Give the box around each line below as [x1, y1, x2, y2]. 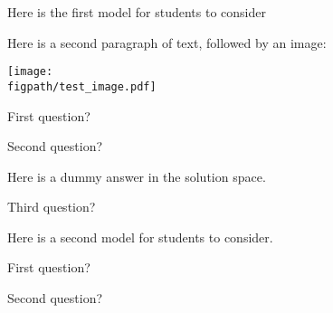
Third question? [7, 197, 96, 216]
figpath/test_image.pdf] [7, 80, 157, 93]
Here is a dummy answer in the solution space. [7, 166, 266, 185]
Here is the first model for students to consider [7, 3, 266, 21]
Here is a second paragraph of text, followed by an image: [7, 33, 327, 52]
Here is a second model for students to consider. [7, 227, 273, 246]
